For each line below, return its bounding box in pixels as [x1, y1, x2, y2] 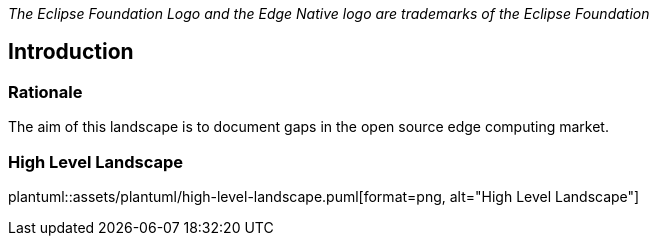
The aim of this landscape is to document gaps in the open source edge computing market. [8, 118, 609, 136]
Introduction [8, 39, 134, 65]
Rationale [8, 81, 83, 102]
